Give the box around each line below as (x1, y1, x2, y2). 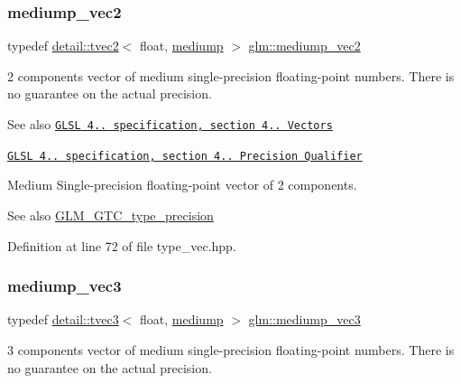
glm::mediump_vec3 (248, 310, 361, 329)
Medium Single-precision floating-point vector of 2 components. (7, 175, 357, 194)
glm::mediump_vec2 (248, 36, 361, 55)
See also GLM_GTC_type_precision (7, 205, 214, 224)
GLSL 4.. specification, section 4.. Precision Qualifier (7, 149, 363, 163)
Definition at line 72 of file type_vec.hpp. (7, 236, 236, 255)
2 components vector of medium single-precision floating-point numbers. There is (7, 66, 455, 85)
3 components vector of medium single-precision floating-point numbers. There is (7, 340, 455, 359)
